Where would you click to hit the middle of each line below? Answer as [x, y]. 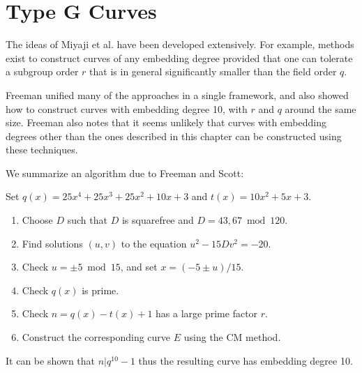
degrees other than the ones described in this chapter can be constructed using [174, 136]
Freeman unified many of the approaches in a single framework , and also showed [177, 94]
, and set [139, 267]
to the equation [154, 243]
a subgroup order [42, 71]
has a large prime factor [207, 313]
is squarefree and [158, 220]
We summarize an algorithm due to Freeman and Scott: [125, 173]
